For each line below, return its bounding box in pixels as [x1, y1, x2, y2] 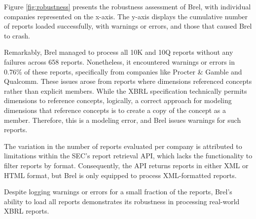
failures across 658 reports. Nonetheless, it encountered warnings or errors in [4, 56, 235, 67]
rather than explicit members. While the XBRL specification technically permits [4, 85, 247, 96]
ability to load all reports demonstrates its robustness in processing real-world [4, 196, 240, 206]
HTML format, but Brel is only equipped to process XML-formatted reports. [4, 170, 237, 180]
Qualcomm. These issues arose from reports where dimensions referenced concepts [4, 76, 252, 86]
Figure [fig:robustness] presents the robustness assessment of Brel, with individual [4, 1, 251, 11]
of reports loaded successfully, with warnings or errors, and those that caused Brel [4, 21, 252, 31]
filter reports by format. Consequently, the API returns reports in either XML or [4, 160, 249, 170]
